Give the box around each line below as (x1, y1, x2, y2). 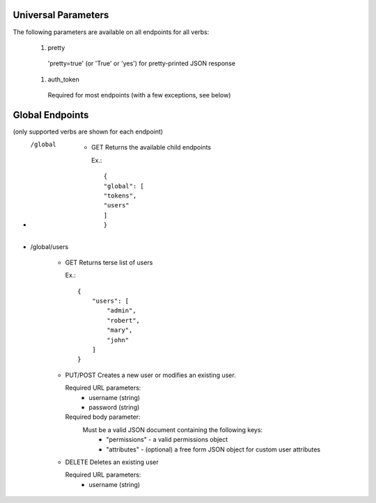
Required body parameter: (65, 413, 141, 421)
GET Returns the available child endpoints (91, 143, 212, 152)
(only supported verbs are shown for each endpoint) (13, 127, 164, 136)
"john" (107, 336, 130, 344)
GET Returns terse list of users (65, 258, 153, 266)
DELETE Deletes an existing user (65, 458, 159, 466)
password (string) (88, 403, 140, 411)
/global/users (30, 242, 69, 250)
